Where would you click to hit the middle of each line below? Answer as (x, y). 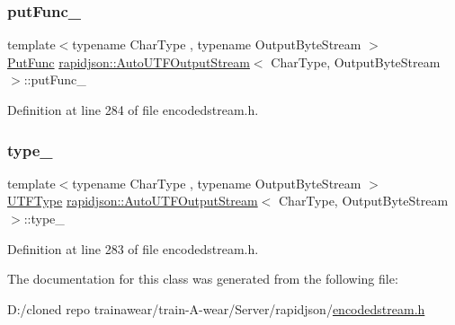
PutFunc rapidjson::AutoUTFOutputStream (129, 61)
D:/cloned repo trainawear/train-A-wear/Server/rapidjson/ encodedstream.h (216, 308)
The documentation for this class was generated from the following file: (203, 279)
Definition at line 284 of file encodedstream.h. (133, 110)
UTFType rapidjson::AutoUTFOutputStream (133, 201)
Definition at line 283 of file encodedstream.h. (133, 248)
